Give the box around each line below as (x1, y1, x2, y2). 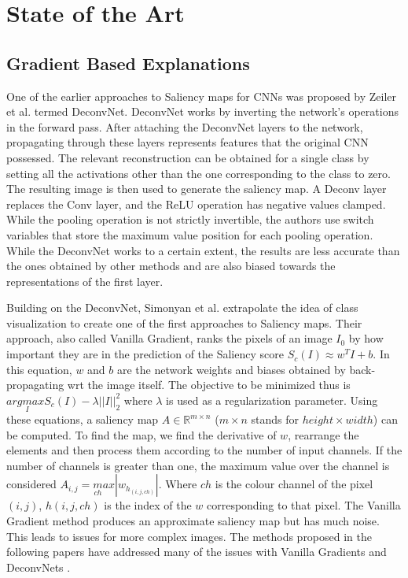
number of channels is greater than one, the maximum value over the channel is (6, 457, 390, 473)
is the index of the (104, 497, 192, 513)
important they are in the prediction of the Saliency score (6, 346, 284, 362)
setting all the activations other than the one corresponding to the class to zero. (6, 165, 391, 181)
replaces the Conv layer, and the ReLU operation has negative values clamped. (6, 195, 386, 212)
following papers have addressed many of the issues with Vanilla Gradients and (6, 543, 387, 560)
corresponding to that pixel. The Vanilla (206, 497, 401, 513)
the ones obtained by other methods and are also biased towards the (6, 258, 336, 274)
